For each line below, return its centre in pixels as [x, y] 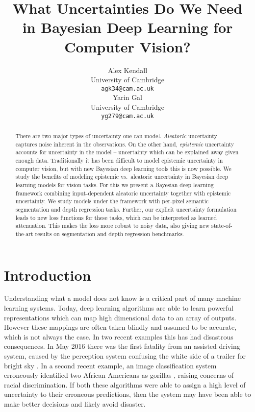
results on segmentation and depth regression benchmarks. [110, 233]
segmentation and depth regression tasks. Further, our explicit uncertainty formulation [126, 209]
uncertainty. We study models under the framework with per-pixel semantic [112, 201]
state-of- [222, 226]
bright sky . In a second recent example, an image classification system [110, 365]
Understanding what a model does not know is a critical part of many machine [122, 298]
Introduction [48, 275]
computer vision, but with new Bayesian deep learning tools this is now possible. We [123, 168]
